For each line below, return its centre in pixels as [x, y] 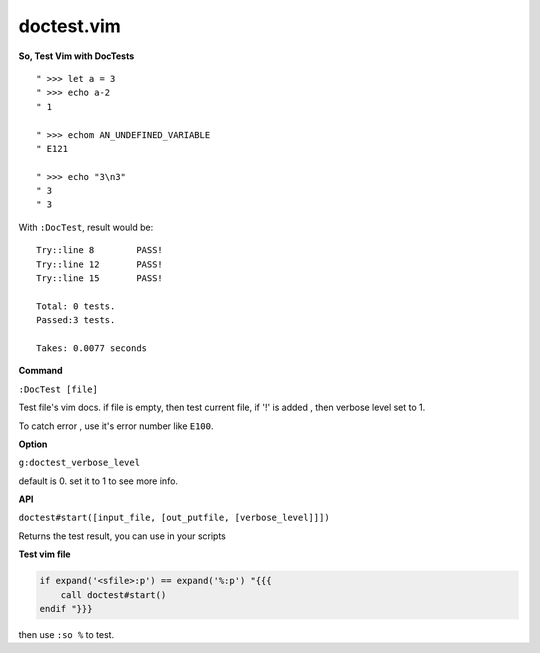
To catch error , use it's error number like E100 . [116, 426]
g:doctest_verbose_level [79, 463]
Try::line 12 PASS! [100, 264]
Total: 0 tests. [76, 306]
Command [41, 371]
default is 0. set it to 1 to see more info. [98, 481]
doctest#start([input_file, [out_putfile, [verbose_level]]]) [174, 518]
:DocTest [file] [58, 389]
